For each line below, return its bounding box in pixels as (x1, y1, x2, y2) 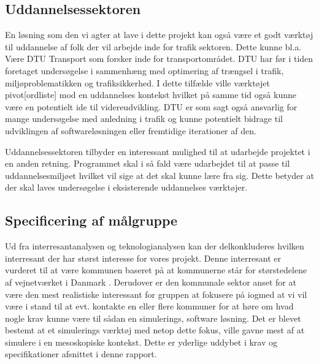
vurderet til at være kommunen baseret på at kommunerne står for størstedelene (5, 264, 307, 276)
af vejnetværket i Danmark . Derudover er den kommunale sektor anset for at (5, 275, 296, 288)
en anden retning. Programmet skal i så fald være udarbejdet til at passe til (5, 157, 290, 170)
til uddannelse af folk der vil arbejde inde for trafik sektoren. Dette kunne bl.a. (5, 40, 302, 53)
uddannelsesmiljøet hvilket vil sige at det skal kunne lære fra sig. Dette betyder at (5, 169, 314, 181)
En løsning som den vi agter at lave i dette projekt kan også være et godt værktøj (5, 28, 313, 41)
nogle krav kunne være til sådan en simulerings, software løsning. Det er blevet (5, 311, 301, 324)
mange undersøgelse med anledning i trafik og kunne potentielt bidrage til (5, 112, 283, 125)
